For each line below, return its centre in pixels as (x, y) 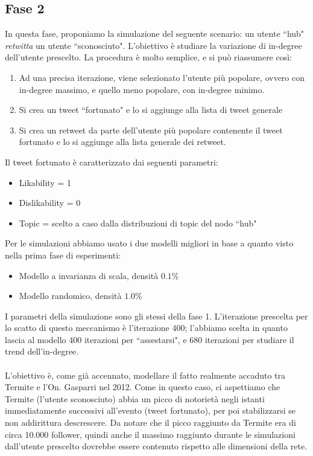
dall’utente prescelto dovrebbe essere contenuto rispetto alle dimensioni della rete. (156, 446)
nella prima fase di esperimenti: (63, 255)
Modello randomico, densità (70, 296)
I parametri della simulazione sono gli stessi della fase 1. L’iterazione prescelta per (156, 316)
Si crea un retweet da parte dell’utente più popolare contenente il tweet (151, 130)
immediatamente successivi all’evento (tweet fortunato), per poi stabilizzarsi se (150, 410)
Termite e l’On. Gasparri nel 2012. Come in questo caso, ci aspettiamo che (143, 387)
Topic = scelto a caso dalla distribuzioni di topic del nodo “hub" (138, 223)
